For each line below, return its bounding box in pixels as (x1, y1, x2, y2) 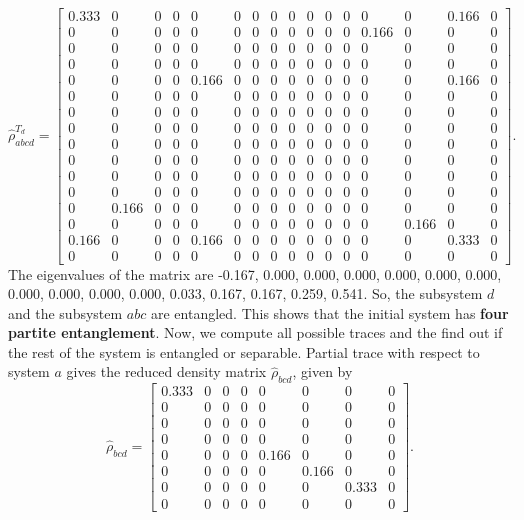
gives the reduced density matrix (66, 361, 267, 382)
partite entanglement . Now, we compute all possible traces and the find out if (8, 322, 503, 343)
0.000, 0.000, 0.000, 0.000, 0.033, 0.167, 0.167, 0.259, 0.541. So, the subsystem (8, 283, 483, 304)
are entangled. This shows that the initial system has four (150, 302, 509, 323)
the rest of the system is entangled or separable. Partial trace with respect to (8, 341, 480, 362)
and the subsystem (8, 302, 123, 323)
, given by (292, 361, 353, 382)
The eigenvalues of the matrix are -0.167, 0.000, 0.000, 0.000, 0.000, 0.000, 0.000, (8, 263, 502, 284)
